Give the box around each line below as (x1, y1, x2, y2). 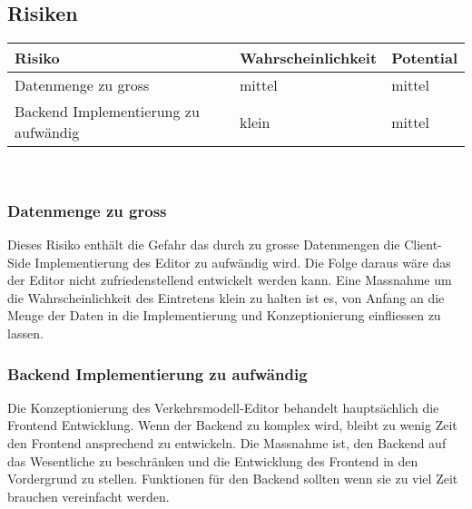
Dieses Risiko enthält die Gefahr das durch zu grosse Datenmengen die (7, 235, 400, 254)
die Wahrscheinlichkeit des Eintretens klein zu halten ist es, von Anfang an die (7, 288, 445, 307)
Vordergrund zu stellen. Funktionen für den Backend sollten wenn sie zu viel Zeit (7, 469, 458, 488)
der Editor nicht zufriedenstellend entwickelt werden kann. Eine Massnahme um (7, 270, 452, 289)
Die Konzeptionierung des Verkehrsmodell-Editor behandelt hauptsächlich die (7, 397, 439, 416)
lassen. (7, 323, 44, 342)
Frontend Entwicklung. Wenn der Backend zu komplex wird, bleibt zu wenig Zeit (7, 416, 457, 435)
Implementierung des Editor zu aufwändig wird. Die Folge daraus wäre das (34, 252, 451, 271)
